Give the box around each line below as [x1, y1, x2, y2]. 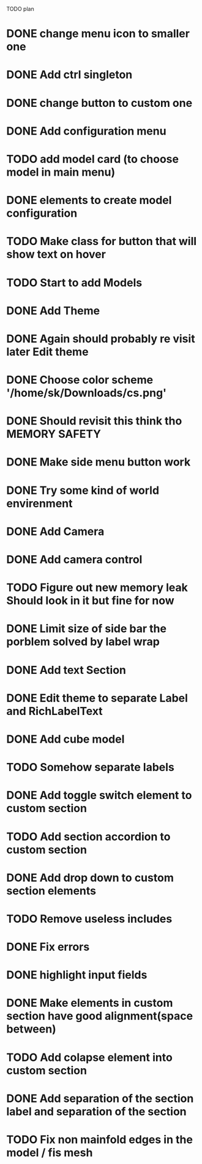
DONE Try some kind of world [6, 483, 160, 497]
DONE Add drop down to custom [6, 870, 174, 885]
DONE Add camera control [6, 553, 143, 566]
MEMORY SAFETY [6, 427, 102, 441]
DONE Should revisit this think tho [6, 414, 182, 428]
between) [6, 1022, 56, 1036]
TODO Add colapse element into [6, 1050, 173, 1064]
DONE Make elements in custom [6, 996, 173, 1010]
